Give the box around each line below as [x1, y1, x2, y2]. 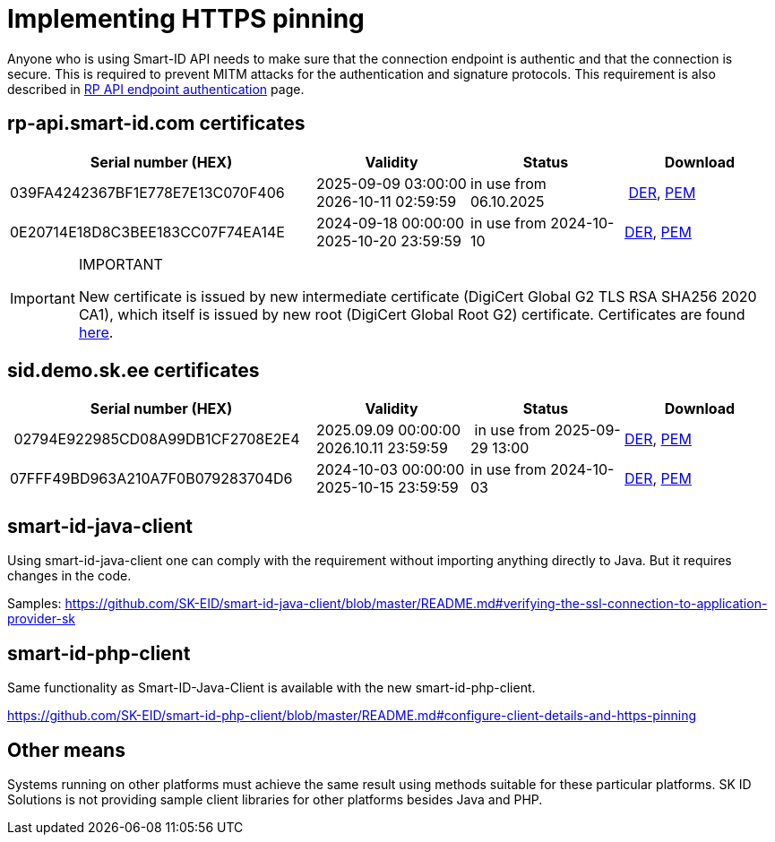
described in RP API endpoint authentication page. [7, 81, 305, 97]
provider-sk [7, 611, 75, 627]
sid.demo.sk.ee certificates [7, 359, 260, 382]
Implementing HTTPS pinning [7, 4, 365, 34]
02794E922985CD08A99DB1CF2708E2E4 [13, 430, 300, 449]
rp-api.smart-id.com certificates [7, 112, 306, 135]
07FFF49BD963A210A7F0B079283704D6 [10, 469, 293, 488]
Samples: [7, 596, 62, 612]
